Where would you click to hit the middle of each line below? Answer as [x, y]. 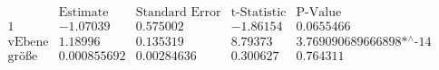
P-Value [319, 13]
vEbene [28, 43]
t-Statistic [259, 13]
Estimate [83, 13]
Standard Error [178, 13]
